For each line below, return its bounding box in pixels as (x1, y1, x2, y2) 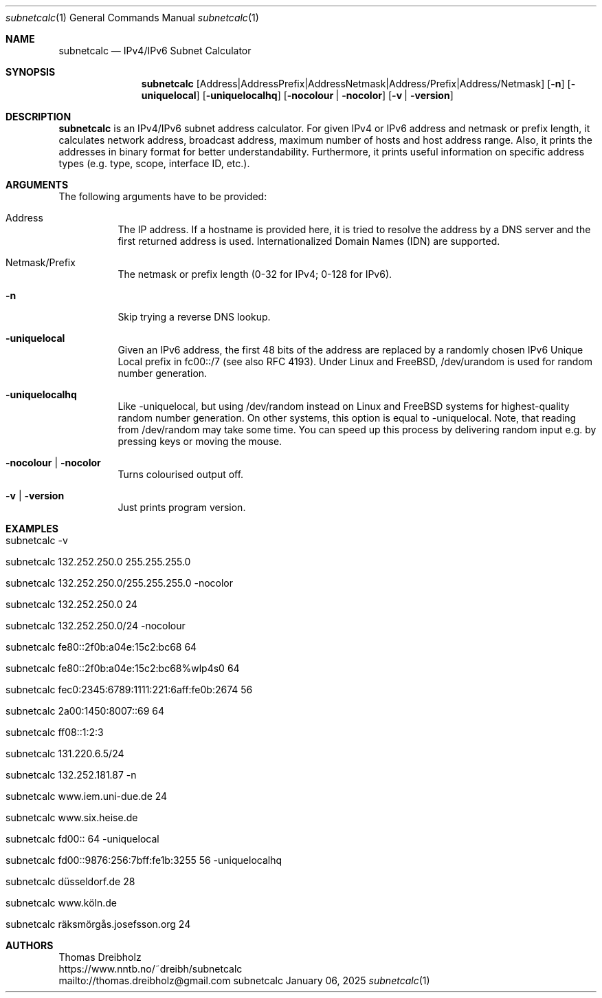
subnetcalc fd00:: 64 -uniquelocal (5, 833, 159, 845)
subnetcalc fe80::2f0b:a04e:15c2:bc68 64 (5, 641, 197, 653)
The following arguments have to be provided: (58, 191, 267, 202)
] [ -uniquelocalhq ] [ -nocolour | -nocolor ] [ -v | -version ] (196, 89, 454, 101)
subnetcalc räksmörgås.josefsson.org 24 (5, 918, 191, 930)
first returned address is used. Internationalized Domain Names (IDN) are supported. (118, 235, 500, 247)
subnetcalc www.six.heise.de (5, 812, 138, 823)
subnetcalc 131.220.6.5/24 (5, 748, 124, 759)
